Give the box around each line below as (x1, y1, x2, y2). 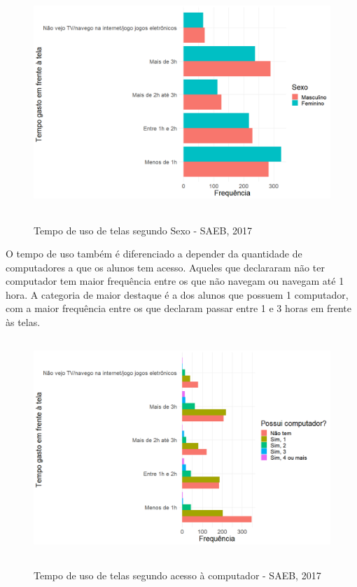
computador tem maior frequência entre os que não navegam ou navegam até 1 (6, 274, 344, 288)
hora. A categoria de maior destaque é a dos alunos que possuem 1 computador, (6, 287, 349, 302)
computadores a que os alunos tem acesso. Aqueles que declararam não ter (6, 260, 325, 274)
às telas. (6, 315, 41, 330)
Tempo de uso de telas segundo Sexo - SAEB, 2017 (34, 222, 253, 237)
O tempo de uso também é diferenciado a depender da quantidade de (6, 246, 302, 261)
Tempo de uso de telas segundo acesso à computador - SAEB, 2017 (34, 568, 321, 583)
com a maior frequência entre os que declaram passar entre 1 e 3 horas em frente (6, 301, 352, 316)
